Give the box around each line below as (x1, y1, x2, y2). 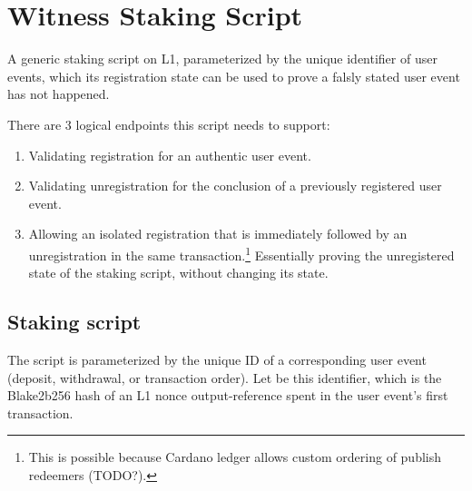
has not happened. (7, 84, 110, 103)
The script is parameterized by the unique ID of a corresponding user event (7, 349, 427, 368)
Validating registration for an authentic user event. (28, 145, 311, 164)
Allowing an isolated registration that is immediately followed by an (28, 224, 408, 243)
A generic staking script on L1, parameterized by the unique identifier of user (7, 49, 438, 68)
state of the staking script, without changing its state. (28, 263, 329, 282)
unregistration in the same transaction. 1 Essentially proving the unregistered (28, 242, 455, 264)
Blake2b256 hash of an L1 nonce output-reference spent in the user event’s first (7, 386, 448, 405)
